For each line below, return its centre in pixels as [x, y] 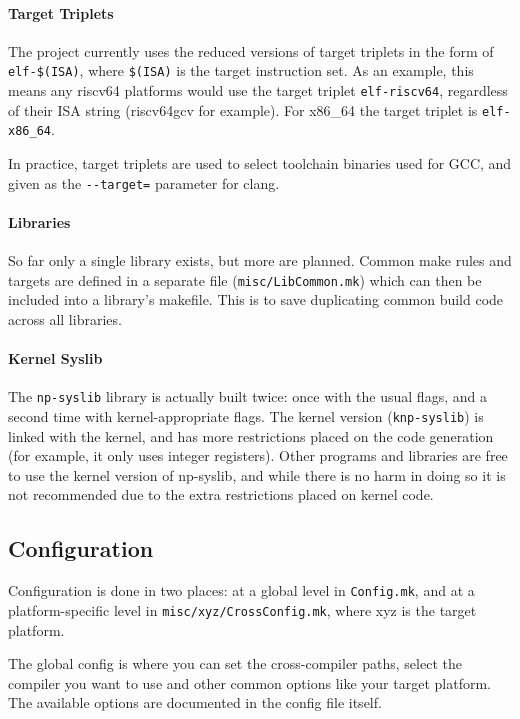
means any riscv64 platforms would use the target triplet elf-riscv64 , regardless [258, 90]
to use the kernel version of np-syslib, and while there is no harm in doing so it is [257, 474]
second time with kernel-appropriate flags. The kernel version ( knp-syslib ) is [246, 415]
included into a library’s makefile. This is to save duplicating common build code [256, 299]
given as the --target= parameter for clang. [144, 182]
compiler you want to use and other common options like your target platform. [249, 682]
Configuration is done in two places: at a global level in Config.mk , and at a [241, 590]
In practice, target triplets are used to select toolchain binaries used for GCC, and [260, 163]
